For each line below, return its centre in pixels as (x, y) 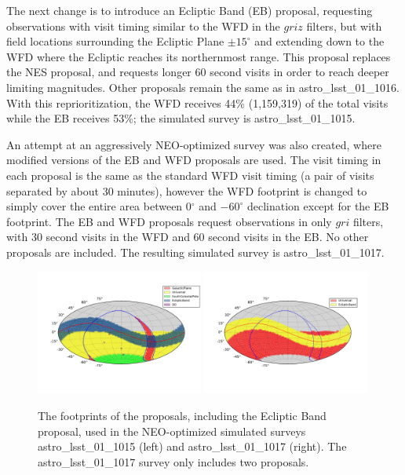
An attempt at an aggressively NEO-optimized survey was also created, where (194, 144)
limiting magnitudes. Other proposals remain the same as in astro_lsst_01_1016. (203, 87)
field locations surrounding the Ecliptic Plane (115, 41)
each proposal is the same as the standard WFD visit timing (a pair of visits (190, 175)
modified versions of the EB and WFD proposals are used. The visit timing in (194, 160)
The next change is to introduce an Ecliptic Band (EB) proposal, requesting (190, 10)
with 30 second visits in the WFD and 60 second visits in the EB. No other (188, 237)
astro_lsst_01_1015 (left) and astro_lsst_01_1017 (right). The (192, 446)
